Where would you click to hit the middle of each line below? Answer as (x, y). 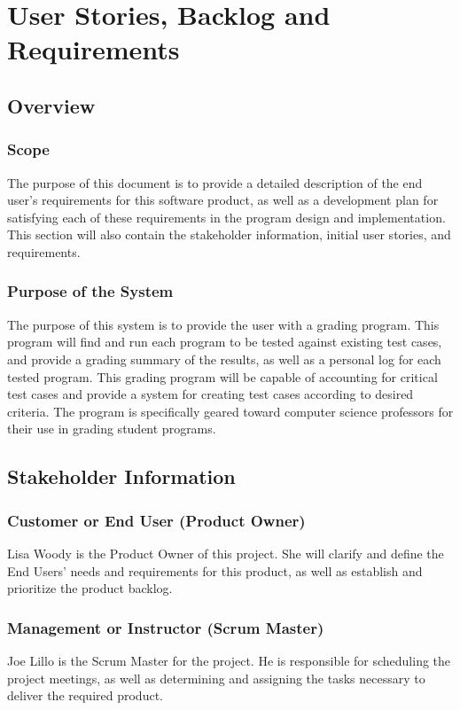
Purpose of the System (90, 291)
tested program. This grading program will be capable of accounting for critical (222, 376)
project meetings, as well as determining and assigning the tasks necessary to (216, 678)
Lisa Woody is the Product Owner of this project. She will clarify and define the (226, 553)
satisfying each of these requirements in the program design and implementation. (226, 217)
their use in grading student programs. (112, 429)
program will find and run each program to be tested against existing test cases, (225, 342)
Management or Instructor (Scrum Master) (166, 627)
